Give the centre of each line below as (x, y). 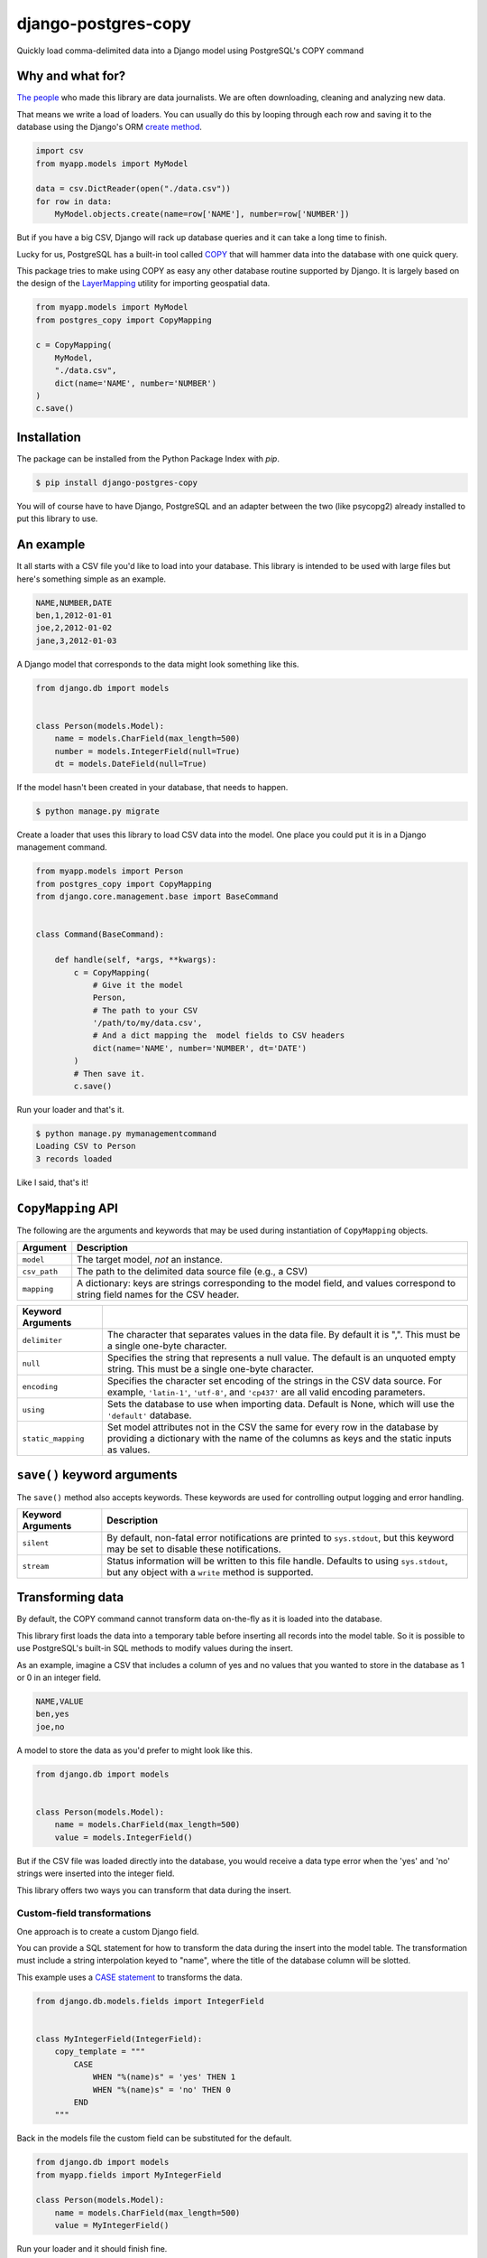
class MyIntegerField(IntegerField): (119, 2039)
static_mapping (53, 1438)
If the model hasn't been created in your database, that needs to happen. (152, 788)
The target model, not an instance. (150, 1260)
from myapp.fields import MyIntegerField (129, 2175)
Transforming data (70, 1597)
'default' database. (149, 1415)
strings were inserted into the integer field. (96, 1873)
